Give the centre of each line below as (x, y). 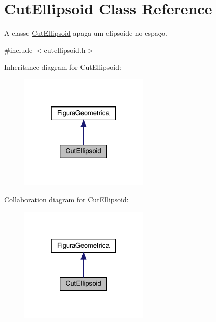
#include (18, 50)
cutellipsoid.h (65, 50)
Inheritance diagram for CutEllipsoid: (63, 67)
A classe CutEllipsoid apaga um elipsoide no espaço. (86, 33)
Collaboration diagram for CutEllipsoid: (66, 199)
